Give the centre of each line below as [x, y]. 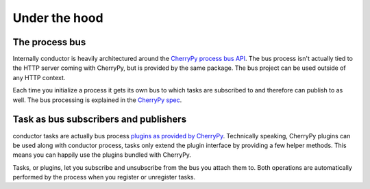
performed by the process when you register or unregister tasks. [104, 177]
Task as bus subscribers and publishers [100, 119]
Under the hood [58, 18]
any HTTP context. [39, 77]
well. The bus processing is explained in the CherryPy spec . [97, 100]
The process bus [49, 42]
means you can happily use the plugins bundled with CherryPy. [102, 155]
